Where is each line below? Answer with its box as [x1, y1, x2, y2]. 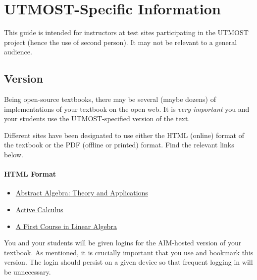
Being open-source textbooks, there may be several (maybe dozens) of [4, 94, 216, 104]
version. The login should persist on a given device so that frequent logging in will [4, 257, 253, 267]
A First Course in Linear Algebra [15, 221, 117, 231]
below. [4, 149, 23, 160]
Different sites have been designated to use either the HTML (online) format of [4, 130, 244, 140]
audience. [4, 47, 32, 57]
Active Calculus [15, 204, 63, 215]
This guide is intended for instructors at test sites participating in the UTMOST [4, 27, 249, 38]
